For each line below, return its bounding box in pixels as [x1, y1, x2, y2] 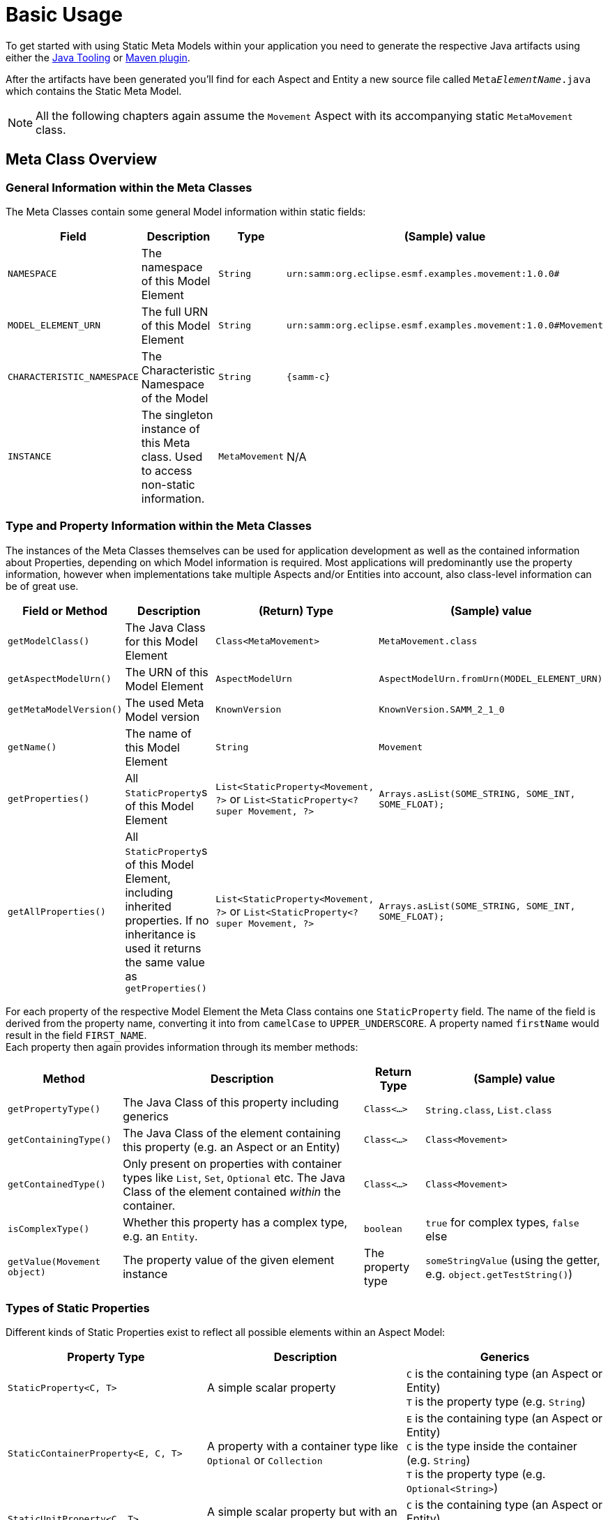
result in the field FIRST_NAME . [6, 1028, 147, 1041]
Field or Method [22, 603, 108, 618]
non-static [141, 477, 195, 492]
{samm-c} [287, 372, 330, 383]
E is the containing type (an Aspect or [406, 1411, 603, 1426]
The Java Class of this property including [123, 1095, 339, 1109]
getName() [8, 742, 57, 753]
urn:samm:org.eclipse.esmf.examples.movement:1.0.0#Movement [287, 320, 603, 331]
